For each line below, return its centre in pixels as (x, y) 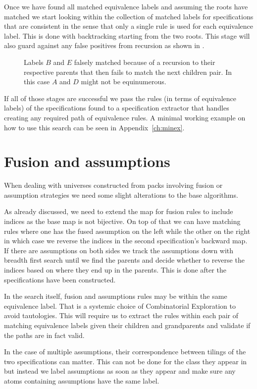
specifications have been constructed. (60, 279)
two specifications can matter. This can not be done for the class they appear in (126, 361)
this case (37, 82)
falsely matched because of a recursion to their (145, 62)
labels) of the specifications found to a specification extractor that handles (117, 108)
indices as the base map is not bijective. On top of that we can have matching (122, 221)
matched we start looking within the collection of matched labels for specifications (129, 16)
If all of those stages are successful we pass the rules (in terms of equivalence (120, 98)
